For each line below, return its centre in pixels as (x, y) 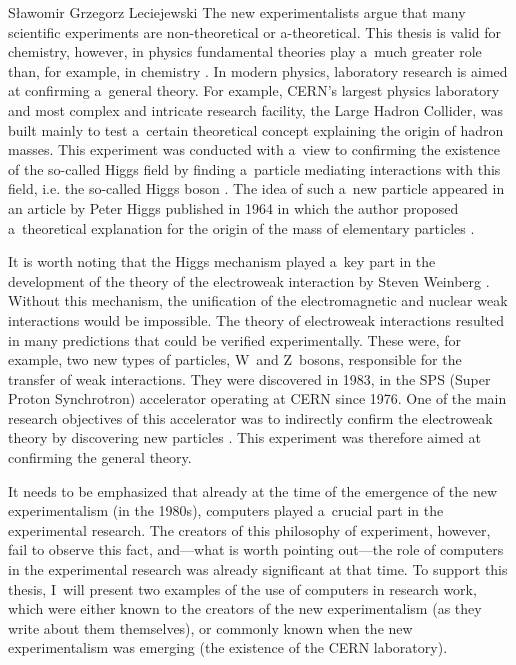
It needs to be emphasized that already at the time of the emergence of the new (252, 490)
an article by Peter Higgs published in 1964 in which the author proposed (233, 207)
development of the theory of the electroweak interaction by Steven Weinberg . (249, 280)
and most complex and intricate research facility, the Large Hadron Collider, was (255, 109)
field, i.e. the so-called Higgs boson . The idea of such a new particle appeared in (256, 188)
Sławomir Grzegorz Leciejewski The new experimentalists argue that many (237, 12)
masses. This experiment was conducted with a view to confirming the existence (254, 149)
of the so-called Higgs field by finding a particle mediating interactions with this (254, 168)
